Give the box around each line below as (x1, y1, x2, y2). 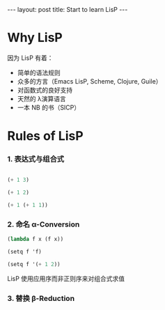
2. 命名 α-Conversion (7, 219, 80, 229)
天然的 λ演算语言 (17, 94, 66, 102)
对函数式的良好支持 (17, 86, 73, 94)
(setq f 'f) (7, 249, 42, 256)
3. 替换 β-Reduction (7, 293, 75, 303)
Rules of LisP (7, 128, 84, 144)
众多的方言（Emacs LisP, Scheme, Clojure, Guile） (17, 77, 162, 85)
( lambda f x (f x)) (7, 235, 64, 243)
